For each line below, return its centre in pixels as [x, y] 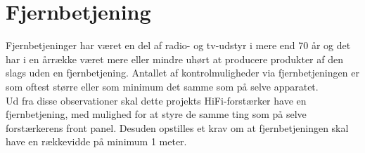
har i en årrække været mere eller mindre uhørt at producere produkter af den [174, 59]
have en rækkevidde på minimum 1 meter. [96, 141]
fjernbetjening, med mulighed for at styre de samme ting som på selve [156, 114]
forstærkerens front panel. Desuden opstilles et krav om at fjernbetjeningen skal [177, 127]
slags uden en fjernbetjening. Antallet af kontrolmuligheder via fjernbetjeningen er [182, 73]
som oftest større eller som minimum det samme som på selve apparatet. [162, 86]
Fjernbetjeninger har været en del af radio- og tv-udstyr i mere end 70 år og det [178, 45]
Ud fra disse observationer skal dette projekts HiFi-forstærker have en [156, 100]
